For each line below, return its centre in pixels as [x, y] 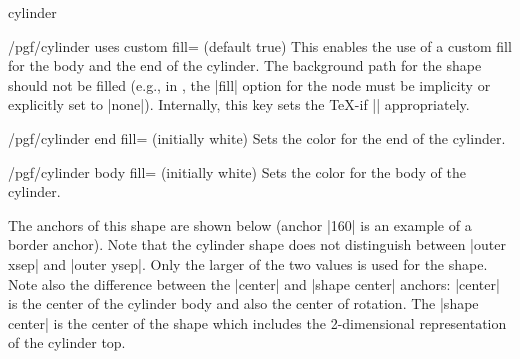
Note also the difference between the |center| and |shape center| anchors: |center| [254, 283]
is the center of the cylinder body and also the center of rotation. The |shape [243, 303]
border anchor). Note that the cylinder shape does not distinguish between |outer [257, 244]
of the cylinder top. [67, 342]
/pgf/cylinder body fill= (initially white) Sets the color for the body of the [237, 171]
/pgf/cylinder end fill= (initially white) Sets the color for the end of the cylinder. [257, 137]
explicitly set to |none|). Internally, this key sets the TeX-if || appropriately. [239, 104]
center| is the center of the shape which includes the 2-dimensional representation [257, 322]
